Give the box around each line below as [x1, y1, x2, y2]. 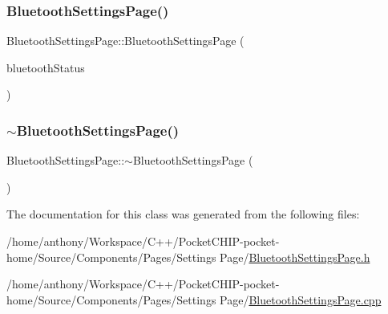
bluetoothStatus [6, 59, 85, 75]
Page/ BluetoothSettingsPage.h [220, 248, 370, 265]
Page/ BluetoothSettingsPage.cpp [220, 291, 382, 308]
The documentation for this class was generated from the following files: [6, 206, 360, 222]
